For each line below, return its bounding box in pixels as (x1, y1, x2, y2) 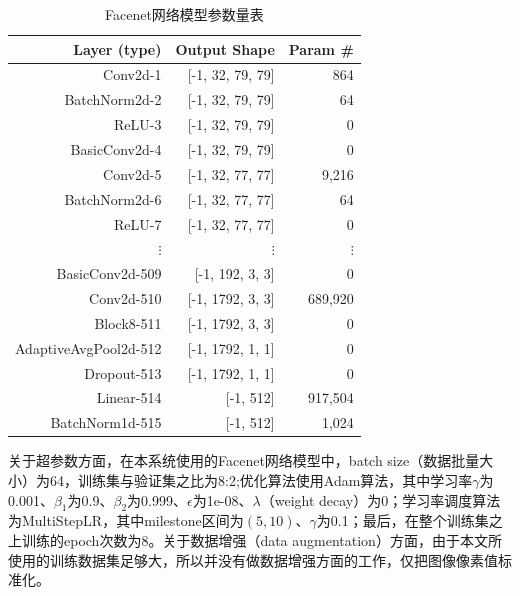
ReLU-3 (114, 114, 162, 135)
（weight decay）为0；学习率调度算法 (260, 489, 501, 510)
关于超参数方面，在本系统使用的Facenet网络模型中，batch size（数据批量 (8, 450, 480, 471)
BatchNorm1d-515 (50, 412, 162, 433)
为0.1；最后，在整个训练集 (316, 510, 489, 531)
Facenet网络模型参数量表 (104, 4, 264, 24)
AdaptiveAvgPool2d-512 (15, 337, 162, 358)
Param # (288, 38, 354, 59)
